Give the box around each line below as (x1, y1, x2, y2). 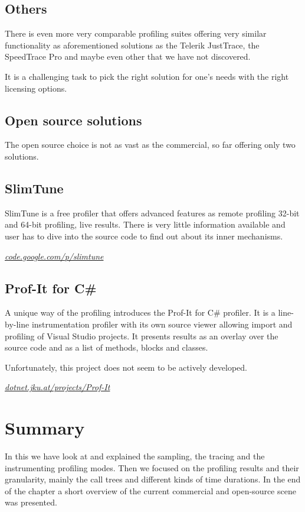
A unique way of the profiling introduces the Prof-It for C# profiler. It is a (5, 306, 276, 319)
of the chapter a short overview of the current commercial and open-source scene (5, 484, 296, 497)
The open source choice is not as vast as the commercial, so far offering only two (5, 138, 296, 151)
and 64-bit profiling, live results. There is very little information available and (5, 218, 286, 231)
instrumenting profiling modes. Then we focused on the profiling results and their (5, 461, 299, 474)
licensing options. (5, 82, 67, 94)
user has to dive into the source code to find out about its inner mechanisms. (5, 229, 283, 242)
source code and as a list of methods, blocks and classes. (5, 341, 208, 354)
